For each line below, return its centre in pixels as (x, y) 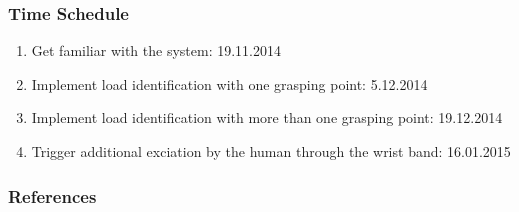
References (52, 195)
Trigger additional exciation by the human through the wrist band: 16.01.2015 (271, 151)
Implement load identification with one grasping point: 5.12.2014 (229, 83)
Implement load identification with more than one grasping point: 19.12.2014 (267, 117)
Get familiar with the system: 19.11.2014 (156, 50)
